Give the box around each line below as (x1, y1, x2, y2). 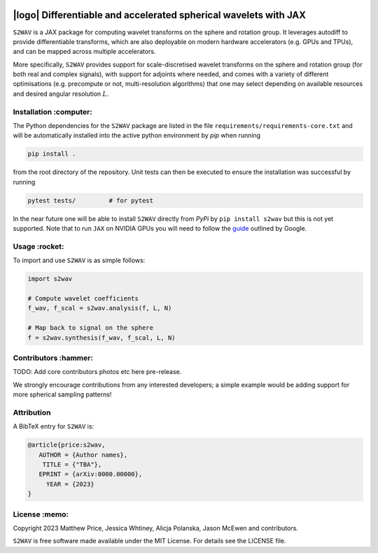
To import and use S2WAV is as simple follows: (13, 256, 146, 265)
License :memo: (13, 509, 69, 519)
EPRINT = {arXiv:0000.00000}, (38, 471, 143, 478)
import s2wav (27, 275, 73, 283)
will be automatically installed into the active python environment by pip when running (13, 131, 261, 140)
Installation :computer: (13, 107, 92, 117)
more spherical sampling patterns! (13, 390, 112, 398)
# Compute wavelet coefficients (27, 294, 139, 303)
